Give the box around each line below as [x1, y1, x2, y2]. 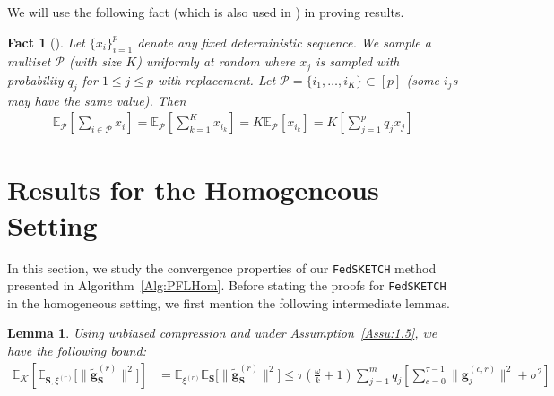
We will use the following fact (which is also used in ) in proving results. [7, 3, 404, 21]
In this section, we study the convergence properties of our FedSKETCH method [7, 258, 437, 277]
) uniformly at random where [136, 52, 296, 71]
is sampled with [316, 52, 400, 71]
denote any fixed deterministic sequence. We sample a [137, 32, 431, 51]
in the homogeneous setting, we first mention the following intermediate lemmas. [7, 293, 450, 312]
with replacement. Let [158, 70, 276, 89]
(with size [69, 52, 122, 71]
